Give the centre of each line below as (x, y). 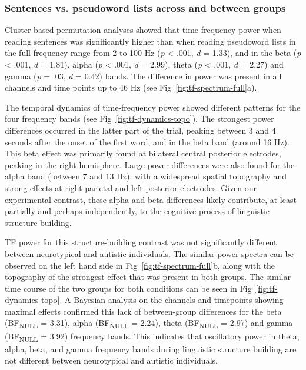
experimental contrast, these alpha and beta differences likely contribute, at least (151, 199)
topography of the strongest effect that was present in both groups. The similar (148, 277)
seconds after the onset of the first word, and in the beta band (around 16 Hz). (147, 141)
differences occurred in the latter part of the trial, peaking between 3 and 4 (140, 130)
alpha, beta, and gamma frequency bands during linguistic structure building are (151, 349)
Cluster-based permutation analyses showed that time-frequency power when (143, 30)
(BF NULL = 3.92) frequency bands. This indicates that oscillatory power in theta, (152, 336)
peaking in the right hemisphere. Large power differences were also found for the (150, 164)
